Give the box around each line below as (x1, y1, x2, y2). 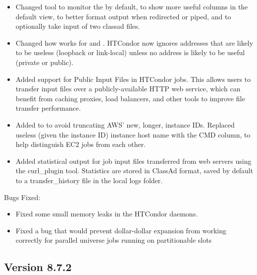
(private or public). (15, 57, 74, 67)
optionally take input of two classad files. (15, 21, 140, 31)
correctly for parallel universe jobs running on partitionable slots (15, 235, 212, 245)
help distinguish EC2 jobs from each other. (15, 139, 146, 149)
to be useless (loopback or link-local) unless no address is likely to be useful (15, 47, 245, 58)
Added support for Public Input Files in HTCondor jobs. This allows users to (15, 73, 251, 84)
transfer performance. (15, 103, 81, 113)
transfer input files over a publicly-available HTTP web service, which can (15, 83, 241, 94)
